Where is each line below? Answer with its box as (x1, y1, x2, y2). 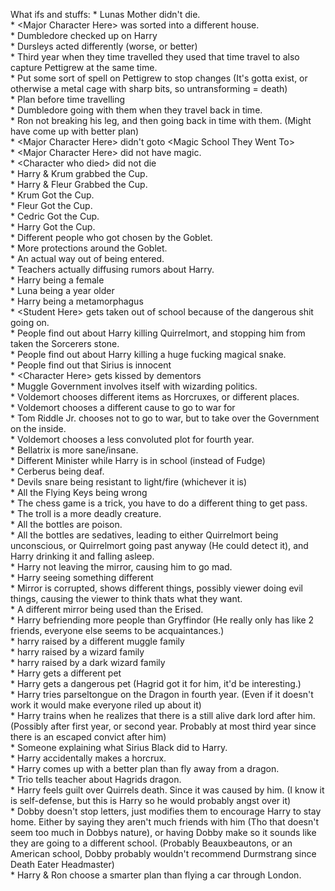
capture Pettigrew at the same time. (10, 62, 158, 73)
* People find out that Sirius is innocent (10, 359, 172, 371)
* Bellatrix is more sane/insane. (10, 444, 139, 456)
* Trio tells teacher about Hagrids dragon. (10, 774, 182, 785)
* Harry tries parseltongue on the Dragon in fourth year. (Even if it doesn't (10, 689, 314, 700)
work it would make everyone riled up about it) (10, 699, 202, 711)
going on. (10, 317, 50, 328)
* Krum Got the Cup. (10, 189, 95, 201)
